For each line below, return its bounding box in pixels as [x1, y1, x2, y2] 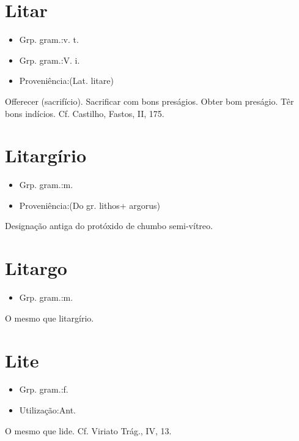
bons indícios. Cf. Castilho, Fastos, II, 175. [5, 107, 164, 119]
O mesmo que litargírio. [5, 311, 94, 324]
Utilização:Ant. [19, 404, 76, 417]
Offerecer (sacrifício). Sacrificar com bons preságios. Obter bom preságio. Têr [5, 94, 294, 107]
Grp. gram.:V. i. [19, 53, 80, 66]
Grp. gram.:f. [19, 383, 68, 396]
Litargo [5, 255, 67, 281]
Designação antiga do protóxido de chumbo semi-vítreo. [5, 219, 213, 232]
